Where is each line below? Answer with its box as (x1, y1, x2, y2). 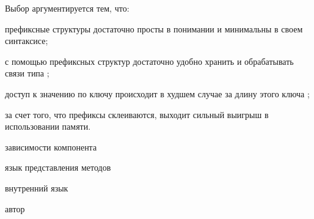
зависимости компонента (5, 140, 97, 153)
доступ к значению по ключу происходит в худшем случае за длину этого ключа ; (5, 87, 310, 100)
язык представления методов (5, 161, 111, 174)
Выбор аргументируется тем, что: (5, 2, 130, 14)
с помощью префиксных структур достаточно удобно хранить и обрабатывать (5, 54, 294, 67)
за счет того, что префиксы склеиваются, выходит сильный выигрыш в (5, 108, 269, 121)
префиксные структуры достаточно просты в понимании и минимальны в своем (5, 22, 303, 35)
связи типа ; (5, 67, 49, 80)
